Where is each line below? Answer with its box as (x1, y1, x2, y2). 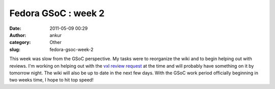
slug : (9, 46, 20, 53)
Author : (9, 32, 26, 38)
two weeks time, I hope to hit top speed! (9, 77, 94, 83)
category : (9, 39, 31, 46)
